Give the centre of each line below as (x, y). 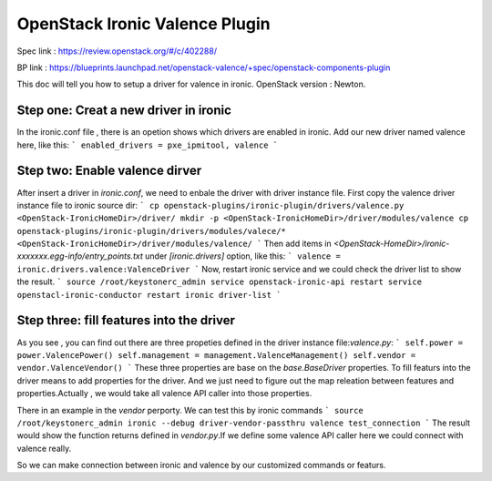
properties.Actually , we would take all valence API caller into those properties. (164, 394)
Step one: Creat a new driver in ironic (124, 111)
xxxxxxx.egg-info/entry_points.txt (80, 256)
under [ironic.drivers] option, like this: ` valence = (242, 256)
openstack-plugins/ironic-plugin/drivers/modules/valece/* (152, 231)
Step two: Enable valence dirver (109, 171)
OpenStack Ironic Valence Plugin (143, 24)
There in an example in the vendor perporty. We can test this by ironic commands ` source (190, 410)
